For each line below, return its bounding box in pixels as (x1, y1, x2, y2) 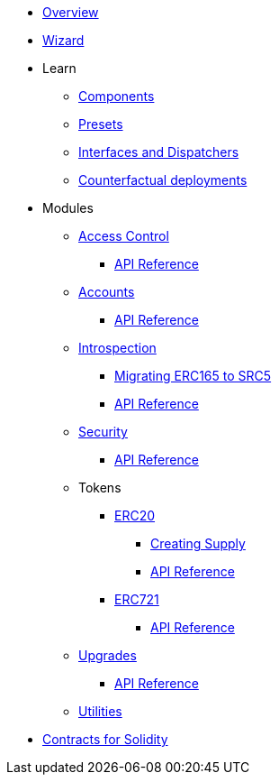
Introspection (78, 340, 157, 355)
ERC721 (114, 592, 159, 607)
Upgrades (78, 648, 137, 663)
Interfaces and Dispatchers (78, 144, 239, 160)
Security (78, 424, 128, 439)
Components (78, 88, 155, 104)
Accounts (78, 284, 135, 299)
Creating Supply (150, 536, 246, 551)
